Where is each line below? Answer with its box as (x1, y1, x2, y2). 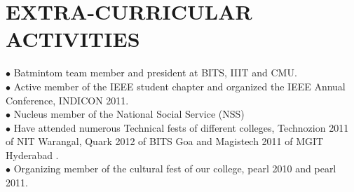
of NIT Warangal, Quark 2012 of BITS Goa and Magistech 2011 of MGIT (6, 134, 324, 149)
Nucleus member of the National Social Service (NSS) (13, 107, 245, 121)
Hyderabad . (6, 147, 59, 162)
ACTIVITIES (6, 25, 140, 53)
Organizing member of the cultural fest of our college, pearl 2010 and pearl (13, 161, 336, 176)
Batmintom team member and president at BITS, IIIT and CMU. (13, 65, 297, 80)
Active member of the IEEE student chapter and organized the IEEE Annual (13, 78, 346, 93)
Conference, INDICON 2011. (6, 92, 129, 107)
